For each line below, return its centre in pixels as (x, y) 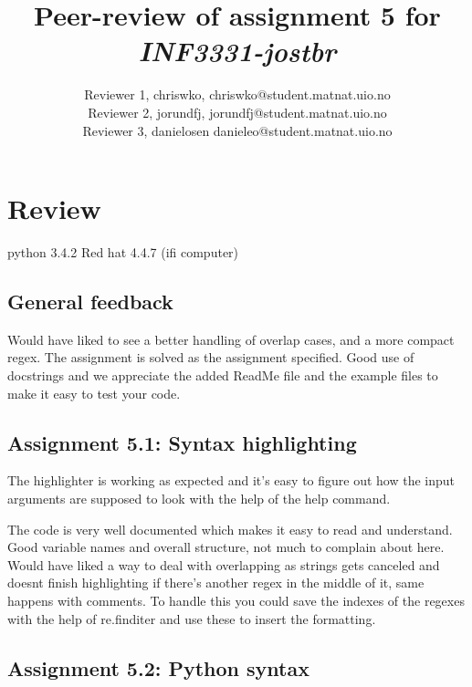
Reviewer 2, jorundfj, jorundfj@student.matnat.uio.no (237, 112)
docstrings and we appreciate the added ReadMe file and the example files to (223, 375)
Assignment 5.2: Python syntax (158, 667)
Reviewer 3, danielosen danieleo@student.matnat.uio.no (237, 130)
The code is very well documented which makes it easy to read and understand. (230, 529)
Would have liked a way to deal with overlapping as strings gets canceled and (224, 564)
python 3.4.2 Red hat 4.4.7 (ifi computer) (123, 252)
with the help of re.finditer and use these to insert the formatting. (192, 618)
